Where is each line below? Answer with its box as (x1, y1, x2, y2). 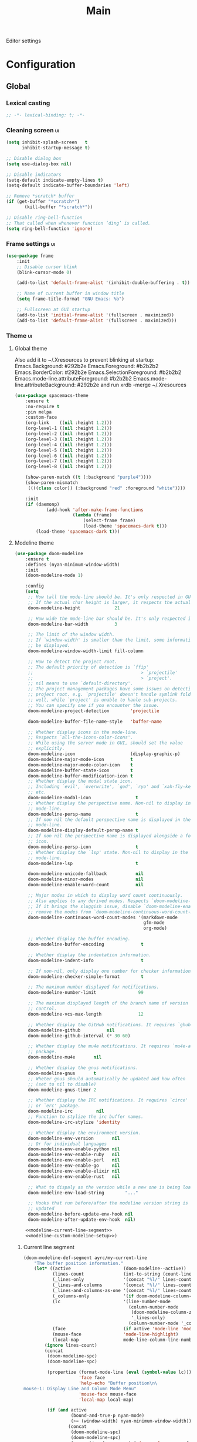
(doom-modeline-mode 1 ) (25, 572, 83, 579)
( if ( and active (47, 1407, 87, 1413)
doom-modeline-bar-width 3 (28, 621, 118, 627)
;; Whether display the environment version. (28, 1130, 141, 1136)
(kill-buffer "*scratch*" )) (24, 204, 93, 210)
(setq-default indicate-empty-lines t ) (6, 177, 104, 183)
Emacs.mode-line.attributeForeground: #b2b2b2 (14, 375, 132, 382)
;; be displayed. (28, 643, 70, 649)
